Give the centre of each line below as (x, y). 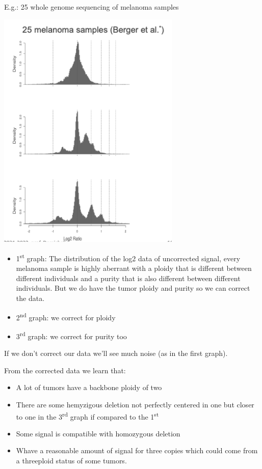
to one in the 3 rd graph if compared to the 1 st (87, 416)
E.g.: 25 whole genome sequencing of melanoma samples (91, 7)
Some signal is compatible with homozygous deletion (98, 433)
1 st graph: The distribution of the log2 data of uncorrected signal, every (128, 257)
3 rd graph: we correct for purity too (71, 335)
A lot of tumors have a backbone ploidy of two (89, 387)
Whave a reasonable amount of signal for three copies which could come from (137, 450)
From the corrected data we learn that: (65, 370)
